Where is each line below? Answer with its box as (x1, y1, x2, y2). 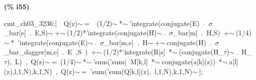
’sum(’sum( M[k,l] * (93, 56, 155, 66)
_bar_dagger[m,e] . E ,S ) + (4, 47, 96, 57)
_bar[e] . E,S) (4, 27, 48, 38)
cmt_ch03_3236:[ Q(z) (4, 18, 78, 28)
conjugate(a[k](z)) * (161, 56, 223, 66)
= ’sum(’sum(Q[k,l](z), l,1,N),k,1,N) (81, 66, 192, 76)
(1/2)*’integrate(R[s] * (103, 47, 172, 57)
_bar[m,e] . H (104, 37, 148, 47)
